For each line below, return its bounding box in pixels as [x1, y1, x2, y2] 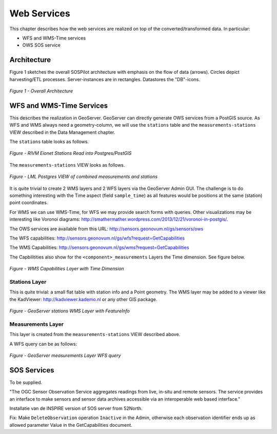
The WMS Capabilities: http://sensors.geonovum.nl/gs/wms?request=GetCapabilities [9, 244, 189, 251]
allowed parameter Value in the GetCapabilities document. [9, 422, 133, 428]
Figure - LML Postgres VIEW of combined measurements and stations [9, 173, 158, 180]
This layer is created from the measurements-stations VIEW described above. [9, 331, 181, 338]
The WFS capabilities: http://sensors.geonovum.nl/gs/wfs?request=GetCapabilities [9, 235, 185, 241]
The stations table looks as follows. [9, 139, 89, 145]
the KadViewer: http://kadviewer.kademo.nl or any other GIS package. [9, 296, 157, 302]
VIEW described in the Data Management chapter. [9, 129, 115, 135]
